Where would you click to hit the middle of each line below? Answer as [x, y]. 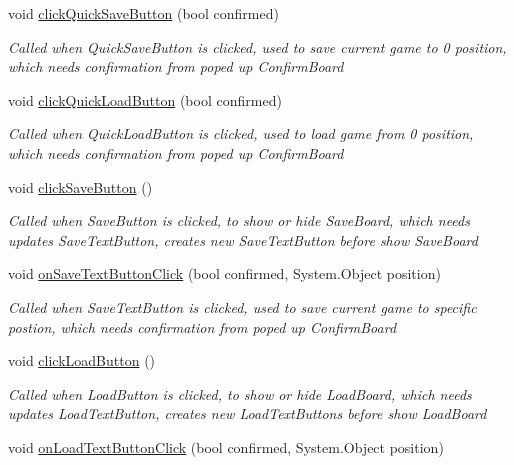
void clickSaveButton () [80, 186]
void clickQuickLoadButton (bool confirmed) [145, 99]
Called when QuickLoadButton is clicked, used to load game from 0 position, [241, 133]
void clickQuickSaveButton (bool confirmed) [143, 13]
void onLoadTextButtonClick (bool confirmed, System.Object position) [226, 446]
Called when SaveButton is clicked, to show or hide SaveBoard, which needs [239, 220]
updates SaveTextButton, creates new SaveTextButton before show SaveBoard [243, 239]
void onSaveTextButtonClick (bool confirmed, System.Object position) [224, 273]
